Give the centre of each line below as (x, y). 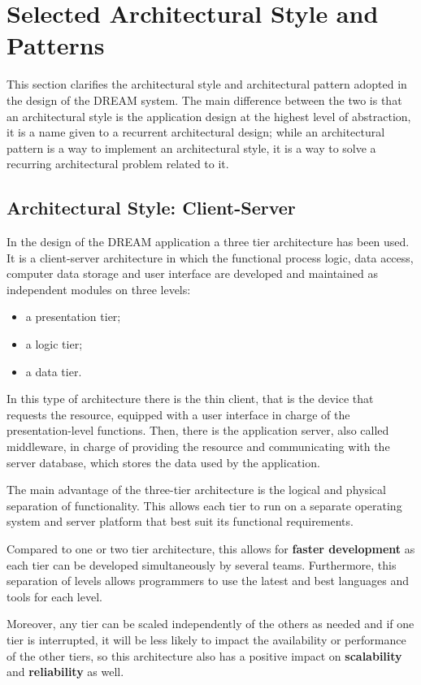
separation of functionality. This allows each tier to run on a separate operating (204, 505)
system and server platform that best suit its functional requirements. (180, 521)
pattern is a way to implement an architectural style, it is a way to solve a (191, 147)
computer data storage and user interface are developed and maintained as (192, 273)
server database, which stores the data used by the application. (163, 462)
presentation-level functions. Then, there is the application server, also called (198, 430)
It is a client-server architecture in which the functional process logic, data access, (210, 257)
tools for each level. (54, 596)
